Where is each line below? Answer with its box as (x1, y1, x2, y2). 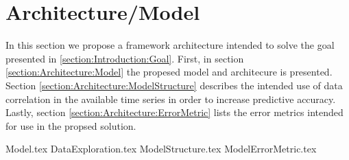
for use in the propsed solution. (5, 118, 136, 133)
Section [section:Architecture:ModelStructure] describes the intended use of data (5, 78, 343, 92)
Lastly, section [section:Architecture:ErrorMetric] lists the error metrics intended (5, 105, 344, 119)
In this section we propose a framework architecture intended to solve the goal (5, 38, 335, 52)
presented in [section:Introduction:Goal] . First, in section (5, 51, 244, 65)
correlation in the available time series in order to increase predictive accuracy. (5, 91, 336, 106)
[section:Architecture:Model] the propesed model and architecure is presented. (5, 65, 333, 79)
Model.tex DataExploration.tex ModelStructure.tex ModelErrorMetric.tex (5, 141, 317, 156)
